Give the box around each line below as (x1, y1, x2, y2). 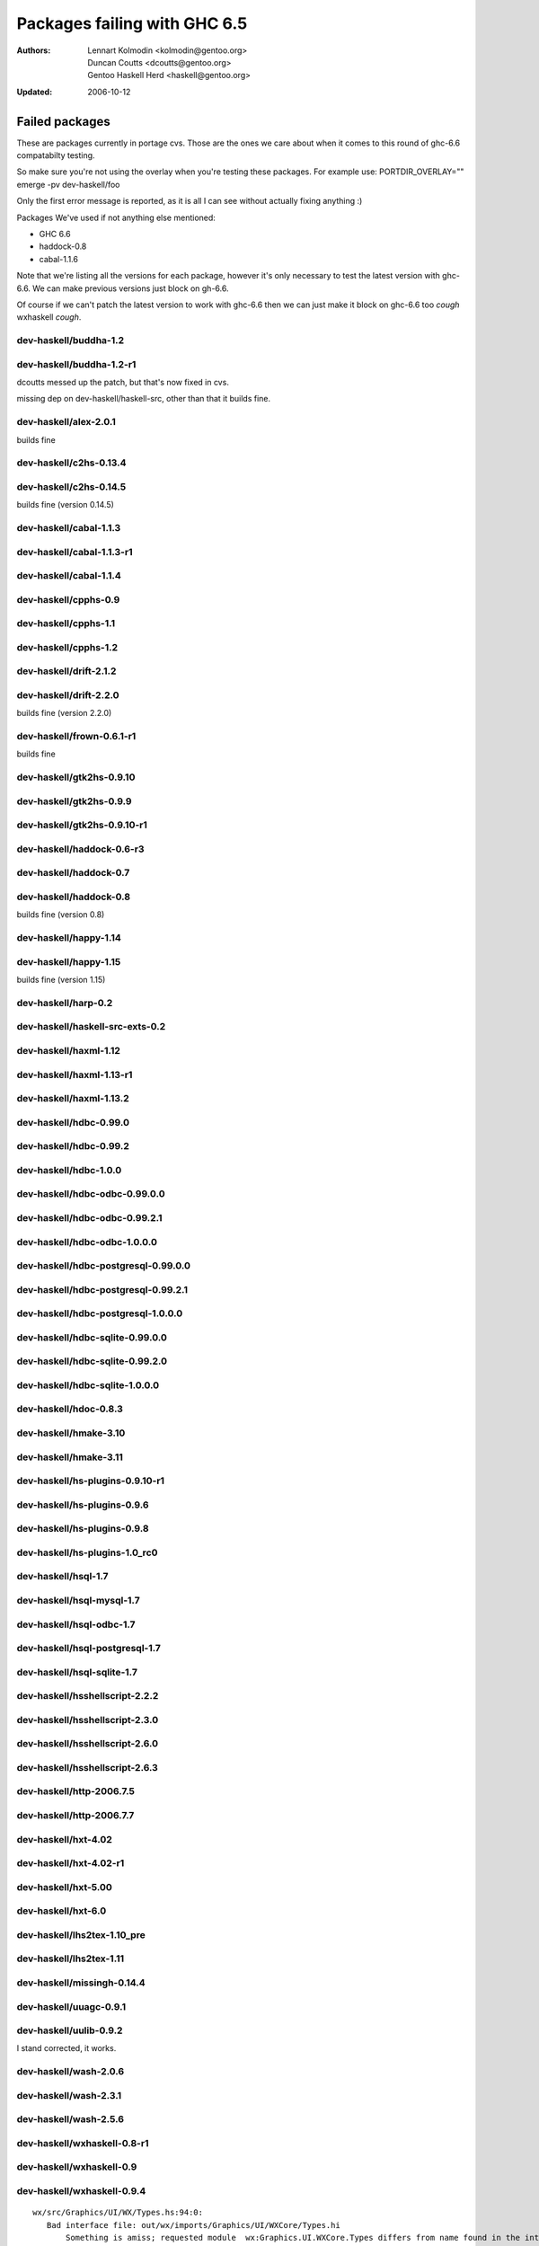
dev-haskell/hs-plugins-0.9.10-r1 (16, 1474, 165, 1487)
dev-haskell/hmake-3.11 (16, 1451, 123, 1463)
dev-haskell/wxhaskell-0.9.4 (16, 2185, 146, 2197)
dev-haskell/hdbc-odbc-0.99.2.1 (16, 1211, 163, 1224)
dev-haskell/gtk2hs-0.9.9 (16, 795, 132, 808)
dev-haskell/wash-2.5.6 (16, 2113, 125, 2126)
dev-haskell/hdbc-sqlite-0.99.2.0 (16, 1355, 168, 1367)
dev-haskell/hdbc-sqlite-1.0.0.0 (16, 1379, 160, 1392)
